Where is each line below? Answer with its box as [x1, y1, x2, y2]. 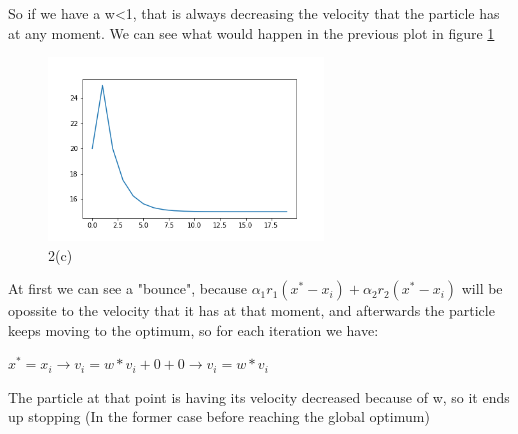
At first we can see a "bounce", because [8, 278, 247, 299]
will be [461, 278, 503, 299]
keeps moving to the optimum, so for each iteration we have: [8, 319, 379, 340]
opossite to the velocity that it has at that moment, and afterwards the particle [8, 300, 495, 321]
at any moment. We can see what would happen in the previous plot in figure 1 [8, 22, 495, 43]
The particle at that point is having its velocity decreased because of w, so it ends [8, 386, 510, 407]
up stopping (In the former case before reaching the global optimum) [8, 406, 430, 427]
